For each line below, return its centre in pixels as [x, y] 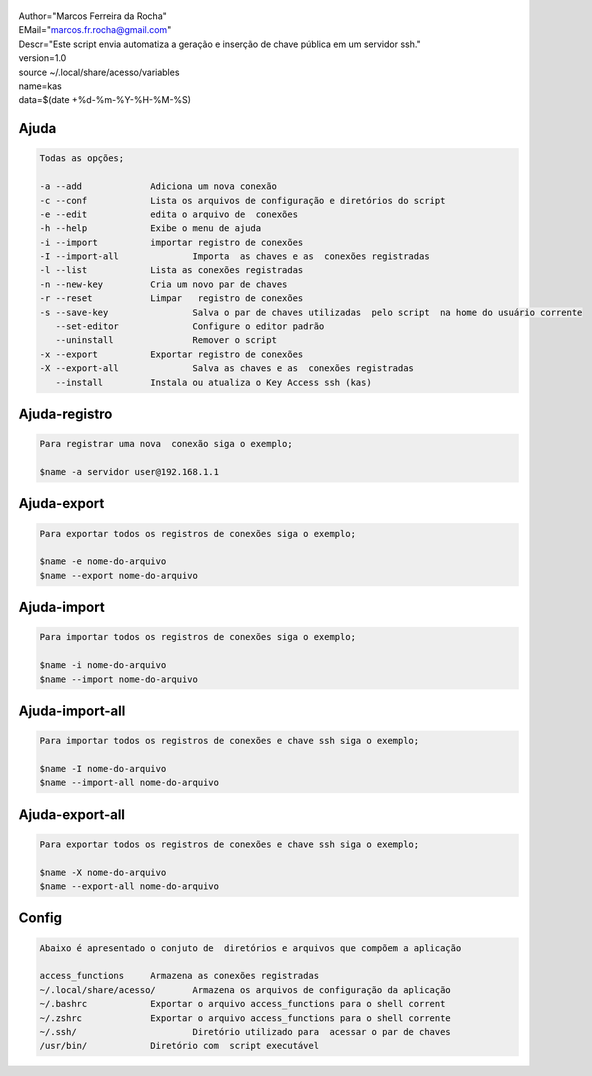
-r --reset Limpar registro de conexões [171, 298]
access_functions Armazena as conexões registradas [179, 976]
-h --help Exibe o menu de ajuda [150, 228]
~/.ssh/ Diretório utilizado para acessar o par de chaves [245, 1031]
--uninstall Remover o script [166, 340]
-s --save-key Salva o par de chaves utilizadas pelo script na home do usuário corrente [311, 312]
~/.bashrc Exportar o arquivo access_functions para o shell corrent [242, 1004]
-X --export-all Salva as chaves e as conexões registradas [227, 368]
